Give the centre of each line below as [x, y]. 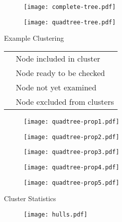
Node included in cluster [58, 58]
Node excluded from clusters [65, 101]
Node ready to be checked [61, 73]
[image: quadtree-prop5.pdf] [72, 183]
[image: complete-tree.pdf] [70, 7]
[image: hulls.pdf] [56, 214]
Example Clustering [34, 38]
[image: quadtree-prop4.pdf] [72, 167]
